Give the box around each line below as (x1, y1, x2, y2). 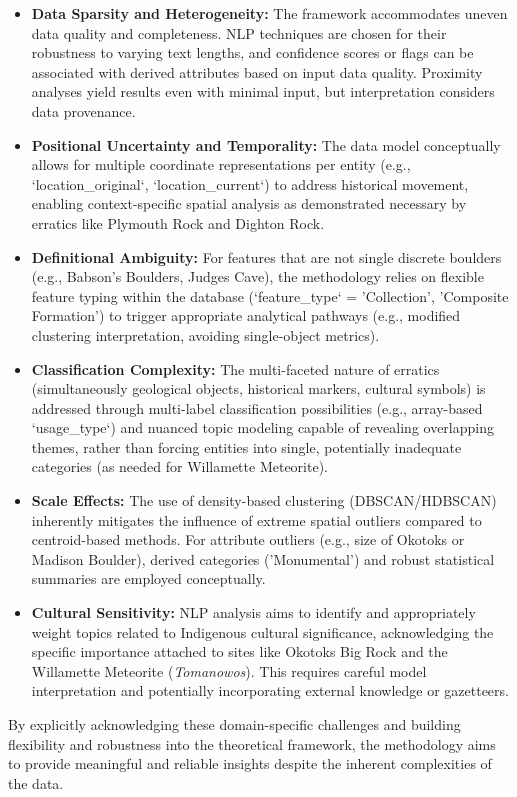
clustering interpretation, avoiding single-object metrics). (31, 324, 380, 345)
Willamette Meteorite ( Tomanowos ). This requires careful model (31, 660, 427, 681)
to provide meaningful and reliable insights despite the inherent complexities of (8, 753, 492, 774)
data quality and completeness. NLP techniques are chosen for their (31, 22, 447, 43)
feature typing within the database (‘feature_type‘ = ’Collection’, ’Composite (31, 285, 509, 306)
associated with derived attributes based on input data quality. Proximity (31, 61, 483, 82)
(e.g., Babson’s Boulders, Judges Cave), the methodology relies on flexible (31, 266, 484, 287)
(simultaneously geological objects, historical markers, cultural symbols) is (31, 378, 486, 399)
